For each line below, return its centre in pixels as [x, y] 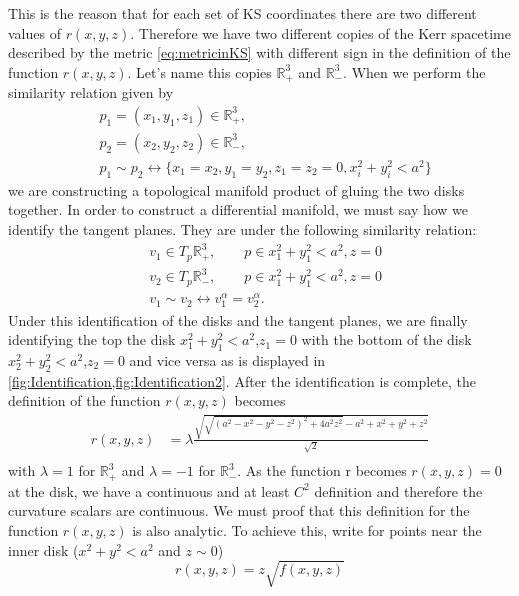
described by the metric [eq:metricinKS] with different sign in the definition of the [259, 52]
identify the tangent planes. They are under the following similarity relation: [242, 228]
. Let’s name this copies [199, 71]
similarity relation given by [91, 92]
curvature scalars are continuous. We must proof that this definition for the [239, 510]
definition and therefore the [398, 490]
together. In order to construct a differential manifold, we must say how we [238, 209]
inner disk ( [43, 549]
